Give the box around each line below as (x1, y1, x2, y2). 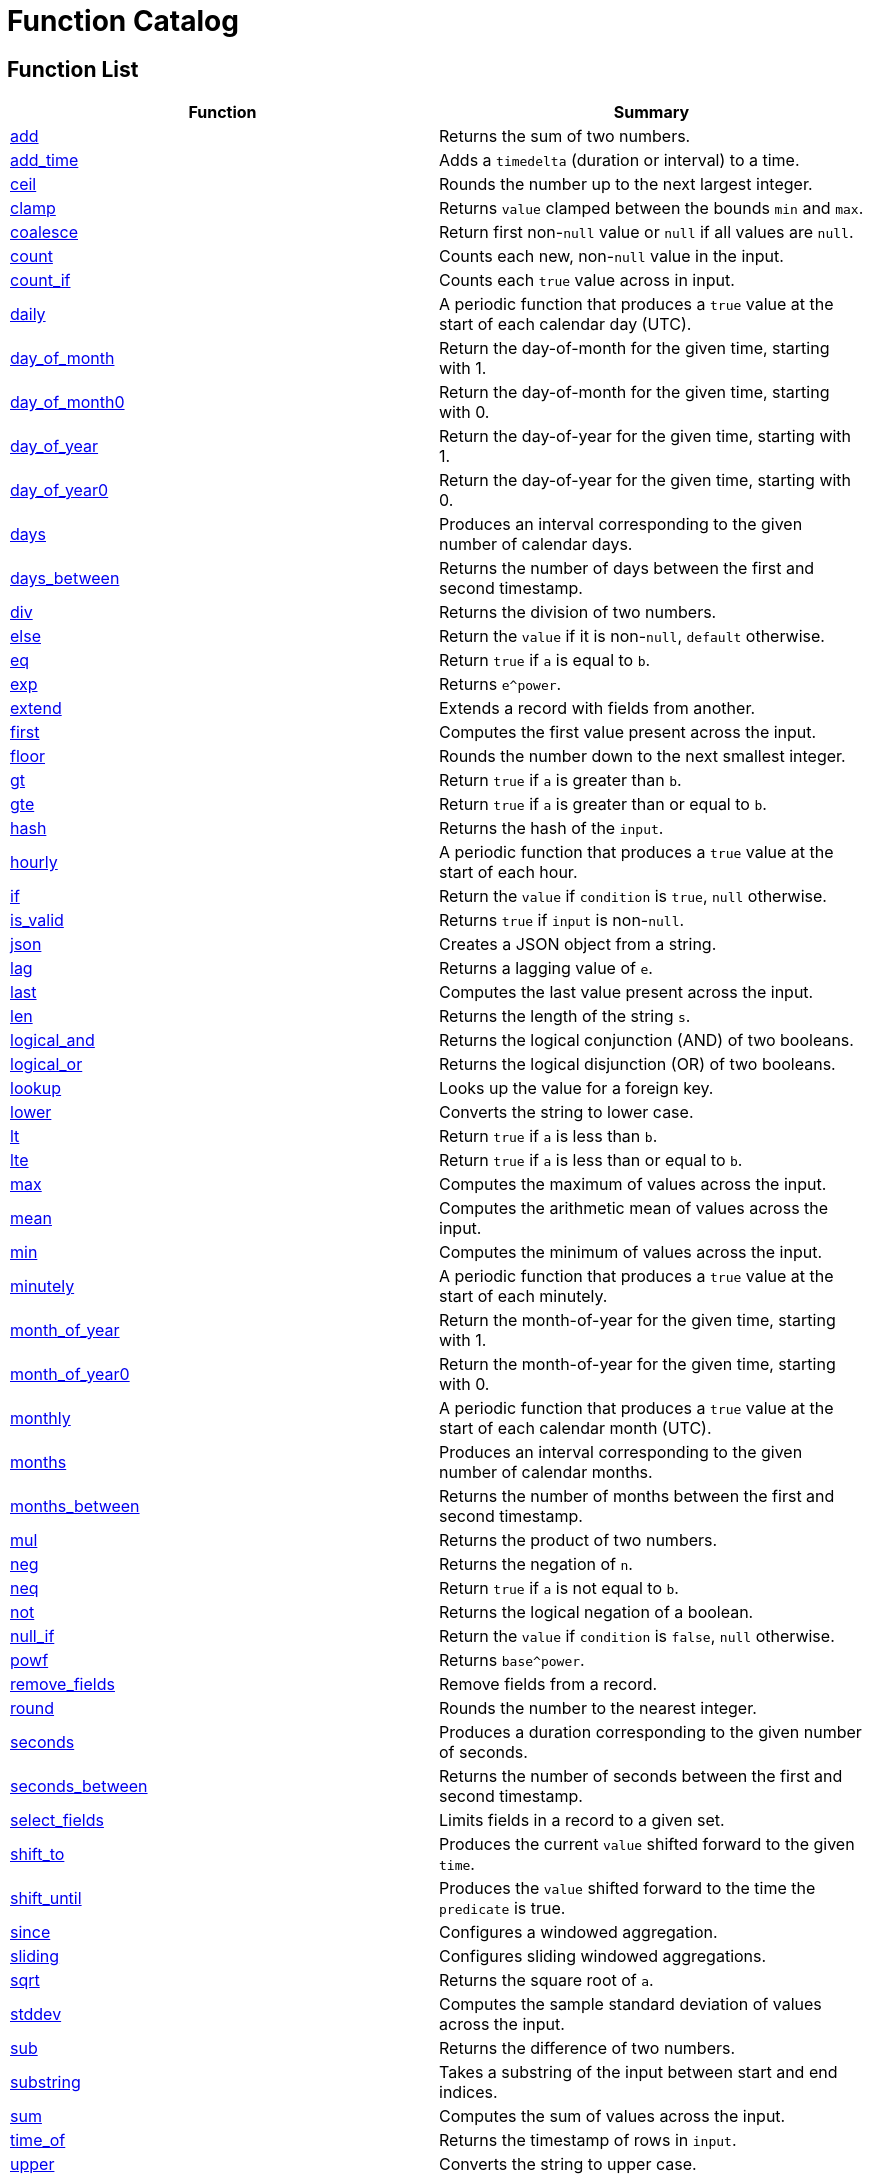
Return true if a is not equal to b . (439, 1578, 679, 1599)
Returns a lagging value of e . (439, 958, 653, 979)
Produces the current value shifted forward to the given (439, 1834, 855, 1855)
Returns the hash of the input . (439, 818, 664, 839)
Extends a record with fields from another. (439, 698, 756, 719)
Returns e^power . (439, 674, 562, 695)
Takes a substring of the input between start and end (439, 2062, 838, 2083)
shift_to (10, 1844, 65, 1865)
